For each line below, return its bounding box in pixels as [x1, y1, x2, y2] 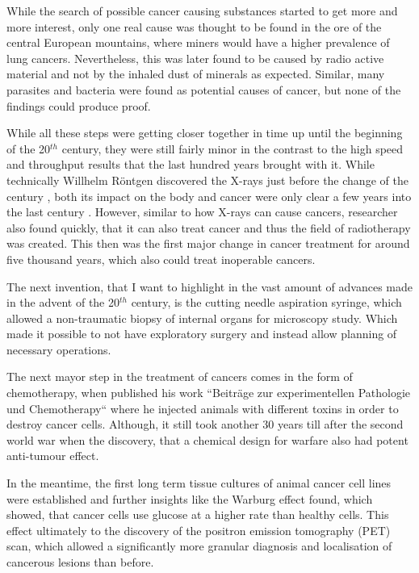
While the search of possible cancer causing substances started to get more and [6, 2, 398, 19]
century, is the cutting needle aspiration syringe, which [131, 294, 402, 311]
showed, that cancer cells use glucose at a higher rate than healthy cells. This [6, 506, 389, 523]
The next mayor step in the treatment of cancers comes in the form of [6, 368, 353, 385]
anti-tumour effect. [6, 447, 99, 464]
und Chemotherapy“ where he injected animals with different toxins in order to [6, 399, 399, 416]
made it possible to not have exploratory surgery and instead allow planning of [6, 325, 397, 342]
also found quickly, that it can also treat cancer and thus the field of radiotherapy [6, 219, 411, 236]
